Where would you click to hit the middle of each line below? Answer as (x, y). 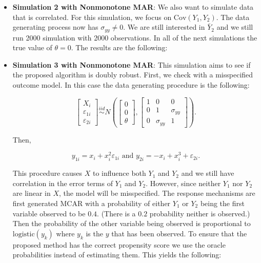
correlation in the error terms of (63, 183)
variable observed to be (49, 213)
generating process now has (55, 27)
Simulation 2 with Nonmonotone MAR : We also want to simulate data (133, 7)
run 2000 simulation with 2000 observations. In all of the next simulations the (135, 37)
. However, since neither (183, 183)
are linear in (32, 193)
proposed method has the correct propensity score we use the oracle (119, 244)
